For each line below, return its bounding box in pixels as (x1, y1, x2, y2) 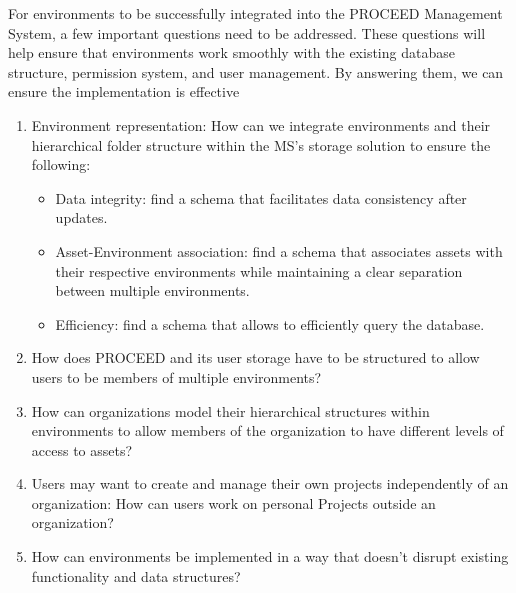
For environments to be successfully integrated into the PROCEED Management (8, 3, 503, 23)
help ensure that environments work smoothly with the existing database (8, 42, 455, 63)
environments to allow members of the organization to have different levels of (31, 420, 504, 441)
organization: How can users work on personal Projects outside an (31, 492, 436, 513)
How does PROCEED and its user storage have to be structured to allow (31, 347, 480, 368)
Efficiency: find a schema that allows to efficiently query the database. (55, 313, 485, 334)
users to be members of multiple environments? (31, 366, 322, 387)
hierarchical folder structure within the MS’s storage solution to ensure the (31, 134, 491, 155)
